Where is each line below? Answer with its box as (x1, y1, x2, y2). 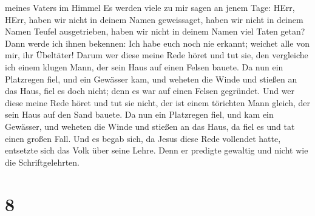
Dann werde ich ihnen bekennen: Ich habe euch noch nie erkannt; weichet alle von (5, 36, 310, 49)
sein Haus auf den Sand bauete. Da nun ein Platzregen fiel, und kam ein (5, 108, 274, 121)
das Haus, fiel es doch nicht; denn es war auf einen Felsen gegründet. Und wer (5, 84, 295, 97)
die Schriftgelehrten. (5, 155, 80, 168)
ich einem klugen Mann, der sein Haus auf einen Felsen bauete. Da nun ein (5, 60, 283, 73)
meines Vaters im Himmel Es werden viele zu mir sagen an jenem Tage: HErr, (5, 1, 295, 13)
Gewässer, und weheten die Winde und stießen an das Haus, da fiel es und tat (5, 120, 295, 132)
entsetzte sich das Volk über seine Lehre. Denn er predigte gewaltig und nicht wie (5, 144, 308, 157)
